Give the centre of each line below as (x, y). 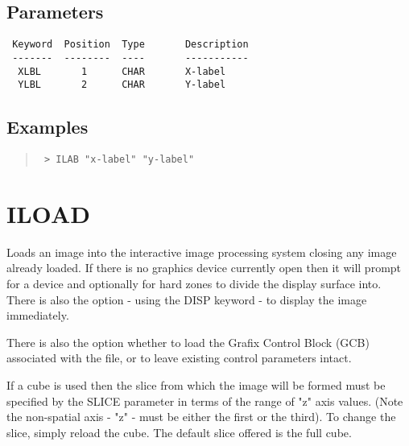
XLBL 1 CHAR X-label (122, 71)
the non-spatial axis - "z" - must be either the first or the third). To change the (201, 417)
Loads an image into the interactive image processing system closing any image (202, 252)
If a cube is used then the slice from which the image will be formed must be (196, 384)
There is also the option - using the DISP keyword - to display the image (187, 299)
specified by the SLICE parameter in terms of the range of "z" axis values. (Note (205, 401)
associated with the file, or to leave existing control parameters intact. (179, 358)
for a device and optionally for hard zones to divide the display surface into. (194, 283)
